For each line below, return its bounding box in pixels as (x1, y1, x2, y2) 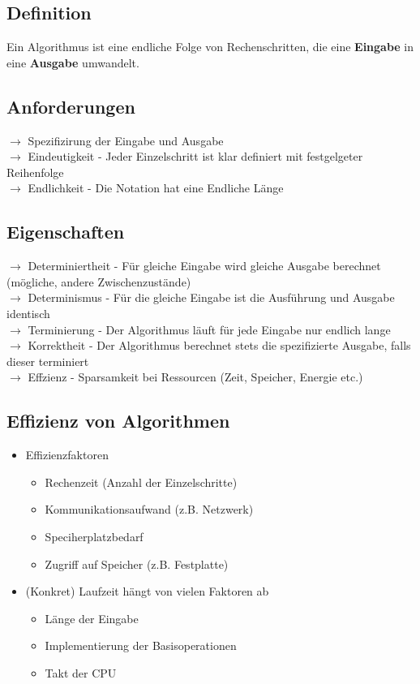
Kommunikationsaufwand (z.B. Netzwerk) (45, 501, 254, 518)
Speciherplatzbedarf (45, 527, 144, 544)
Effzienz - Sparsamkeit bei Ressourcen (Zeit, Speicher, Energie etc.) (28, 368, 363, 385)
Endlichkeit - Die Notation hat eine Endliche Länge (28, 179, 284, 196)
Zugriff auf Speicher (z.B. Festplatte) (45, 555, 229, 572)
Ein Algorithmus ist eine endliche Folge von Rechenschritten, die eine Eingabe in (6, 38, 414, 55)
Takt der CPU (45, 664, 117, 681)
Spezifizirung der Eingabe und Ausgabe (28, 131, 224, 148)
